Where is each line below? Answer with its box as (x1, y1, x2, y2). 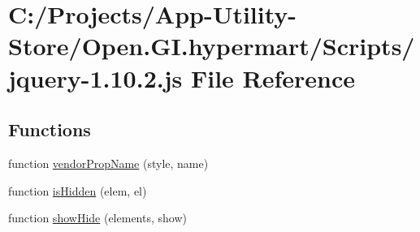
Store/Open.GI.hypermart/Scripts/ (8, 29, 415, 62)
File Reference (190, 61, 356, 94)
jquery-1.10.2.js (8, 61, 183, 94)
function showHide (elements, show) (8, 209, 187, 226)
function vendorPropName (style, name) (8, 154, 209, 171)
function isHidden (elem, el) (8, 182, 147, 199)
